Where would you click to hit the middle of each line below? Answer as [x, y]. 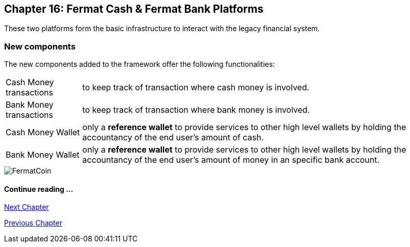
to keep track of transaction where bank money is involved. [196, 110]
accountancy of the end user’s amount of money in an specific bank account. [231, 160]
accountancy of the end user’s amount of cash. [173, 138]
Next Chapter [27, 207]
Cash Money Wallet [43, 132]
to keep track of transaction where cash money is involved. [196, 88]
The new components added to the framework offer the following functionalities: [140, 64]
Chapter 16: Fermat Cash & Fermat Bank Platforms [134, 9]
